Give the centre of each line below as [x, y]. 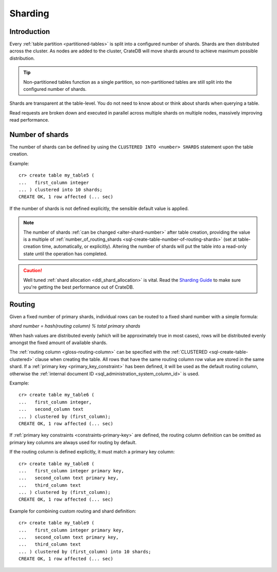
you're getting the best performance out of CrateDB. [79, 287]
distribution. [22, 58]
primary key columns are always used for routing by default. [73, 442]
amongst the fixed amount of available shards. [58, 343]
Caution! [33, 271]
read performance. [29, 120]
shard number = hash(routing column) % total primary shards [75, 326]
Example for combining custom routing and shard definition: [73, 511]
